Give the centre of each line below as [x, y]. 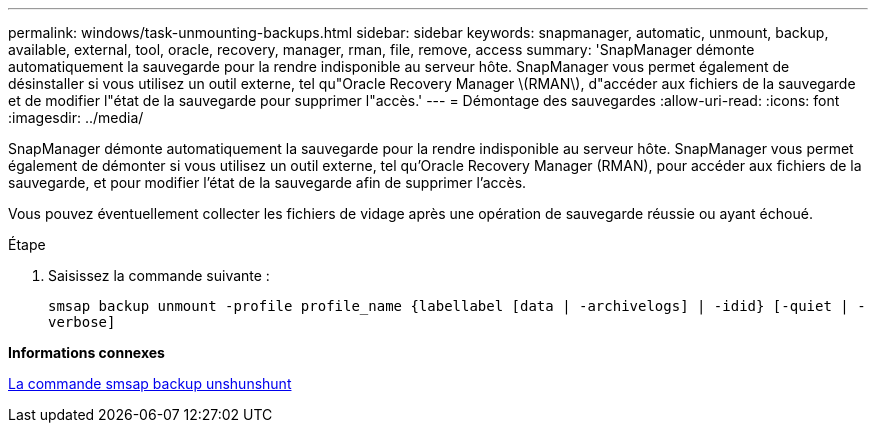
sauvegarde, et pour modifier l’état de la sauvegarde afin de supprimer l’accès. [267, 182]
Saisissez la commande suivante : [159, 275]
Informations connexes [86, 352]
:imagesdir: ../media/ [76, 117]
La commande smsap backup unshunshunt [150, 383]
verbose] [82, 322]
